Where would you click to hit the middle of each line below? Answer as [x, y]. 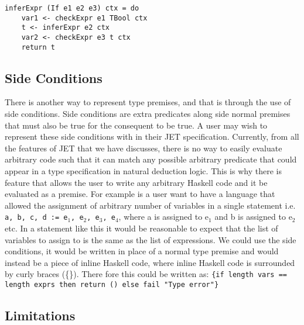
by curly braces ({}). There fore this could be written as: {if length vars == [146, 274]
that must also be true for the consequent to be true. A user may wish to [136, 125]
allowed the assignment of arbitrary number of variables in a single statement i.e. [150, 205]
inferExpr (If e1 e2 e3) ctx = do [72, 8]
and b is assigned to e [253, 217]
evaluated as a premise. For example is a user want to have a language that [140, 194]
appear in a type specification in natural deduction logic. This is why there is [143, 171]
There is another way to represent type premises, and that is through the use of [148, 102]
